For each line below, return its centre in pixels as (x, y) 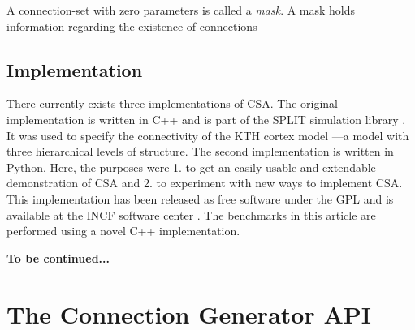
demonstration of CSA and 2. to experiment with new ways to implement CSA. (205, 183)
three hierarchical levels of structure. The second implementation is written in (200, 151)
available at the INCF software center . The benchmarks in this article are (191, 214)
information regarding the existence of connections (132, 26)
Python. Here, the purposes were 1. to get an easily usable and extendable (191, 167)
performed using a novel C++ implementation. (123, 231)
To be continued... (58, 257)
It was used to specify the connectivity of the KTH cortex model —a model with (208, 135)
